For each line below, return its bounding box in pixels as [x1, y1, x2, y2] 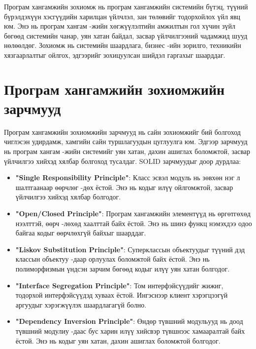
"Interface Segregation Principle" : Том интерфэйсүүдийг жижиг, [15, 280, 224, 290]
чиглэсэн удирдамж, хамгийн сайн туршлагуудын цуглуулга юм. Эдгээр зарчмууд [4, 136, 248, 147]
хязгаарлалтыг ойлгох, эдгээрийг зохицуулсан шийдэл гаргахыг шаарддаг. [4, 49, 225, 60]
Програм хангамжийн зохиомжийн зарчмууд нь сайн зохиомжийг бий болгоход [4, 126, 241, 137]
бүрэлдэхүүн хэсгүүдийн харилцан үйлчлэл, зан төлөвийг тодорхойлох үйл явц [4, 11, 241, 21]
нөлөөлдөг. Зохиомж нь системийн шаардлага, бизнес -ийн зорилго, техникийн [4, 40, 241, 50]
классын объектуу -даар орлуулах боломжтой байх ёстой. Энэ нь [15, 254, 210, 264]
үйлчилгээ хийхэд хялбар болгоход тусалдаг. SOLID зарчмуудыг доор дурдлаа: [4, 155, 241, 166]
